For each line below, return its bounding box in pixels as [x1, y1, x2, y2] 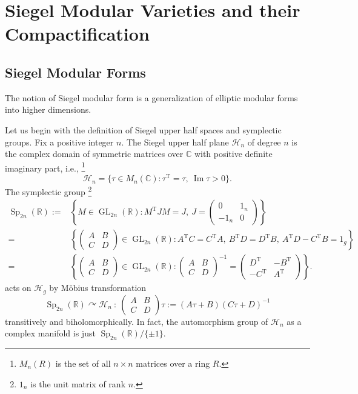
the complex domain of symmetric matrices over [5, 147, 184, 160]
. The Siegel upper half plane [121, 135, 229, 148]
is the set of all [55, 357, 111, 370]
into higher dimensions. [5, 103, 91, 116]
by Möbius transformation [49, 281, 147, 294]
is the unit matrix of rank [30, 377, 126, 390]
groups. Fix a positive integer [5, 135, 114, 148]
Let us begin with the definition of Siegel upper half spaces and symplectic [5, 123, 282, 136]
